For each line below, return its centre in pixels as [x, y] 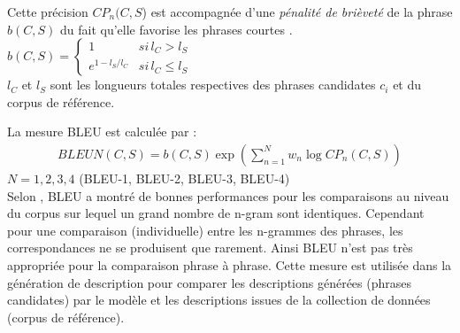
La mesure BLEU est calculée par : [102, 132]
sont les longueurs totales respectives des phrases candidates [213, 85]
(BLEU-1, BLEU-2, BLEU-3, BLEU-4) [184, 178]
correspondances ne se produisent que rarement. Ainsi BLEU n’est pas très [210, 248]
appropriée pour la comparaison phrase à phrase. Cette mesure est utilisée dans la [230, 264]
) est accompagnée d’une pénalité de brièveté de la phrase [297, 12]
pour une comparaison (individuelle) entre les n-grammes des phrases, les [205, 230]
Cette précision [48, 12]
